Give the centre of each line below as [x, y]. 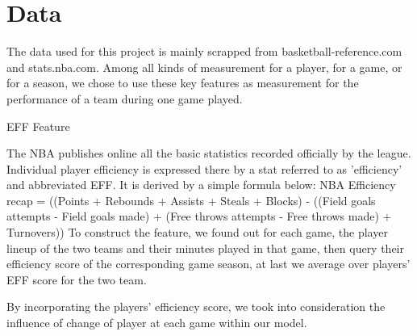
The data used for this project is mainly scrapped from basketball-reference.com [204, 51]
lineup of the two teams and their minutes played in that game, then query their [205, 248]
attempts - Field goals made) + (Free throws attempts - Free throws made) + [199, 216]
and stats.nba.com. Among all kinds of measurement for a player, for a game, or [204, 67]
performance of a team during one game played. [125, 98]
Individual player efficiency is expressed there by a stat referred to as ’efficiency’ [204, 168]
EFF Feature [38, 126]
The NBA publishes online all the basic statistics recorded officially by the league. [209, 153]
